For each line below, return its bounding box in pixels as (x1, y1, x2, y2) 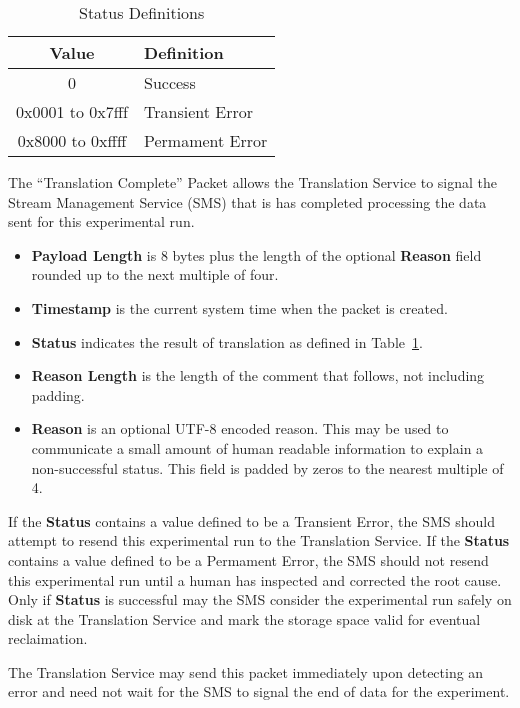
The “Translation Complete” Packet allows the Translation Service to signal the (8, 172, 498, 192)
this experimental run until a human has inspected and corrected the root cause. (8, 569, 502, 590)
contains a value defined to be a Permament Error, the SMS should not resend (8, 549, 489, 570)
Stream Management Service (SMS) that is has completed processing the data (8, 191, 487, 212)
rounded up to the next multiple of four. (31, 264, 279, 285)
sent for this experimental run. (8, 211, 195, 232)
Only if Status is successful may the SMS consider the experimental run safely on (8, 589, 512, 610)
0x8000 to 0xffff (17, 129, 127, 152)
